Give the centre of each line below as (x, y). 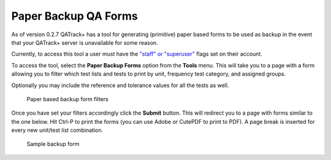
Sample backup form (53, 144)
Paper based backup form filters (67, 99)
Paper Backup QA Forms (74, 16)
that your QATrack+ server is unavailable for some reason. (85, 42)
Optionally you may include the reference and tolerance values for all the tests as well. (120, 85)
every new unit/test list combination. (57, 130)
